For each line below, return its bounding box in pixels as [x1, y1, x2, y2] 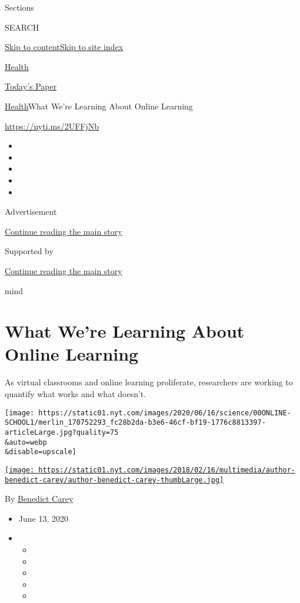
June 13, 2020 [18, 512, 68, 524]
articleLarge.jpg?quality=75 [5, 428, 119, 437]
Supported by [5, 245, 54, 257]
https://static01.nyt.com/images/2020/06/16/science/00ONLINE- [38, 408, 291, 417]
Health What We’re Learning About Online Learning [5, 99, 193, 112]
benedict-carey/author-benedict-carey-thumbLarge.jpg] [5, 475, 224, 484]
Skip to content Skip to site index [5, 41, 124, 53]
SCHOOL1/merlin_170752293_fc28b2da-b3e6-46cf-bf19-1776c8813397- [5, 418, 266, 427]
